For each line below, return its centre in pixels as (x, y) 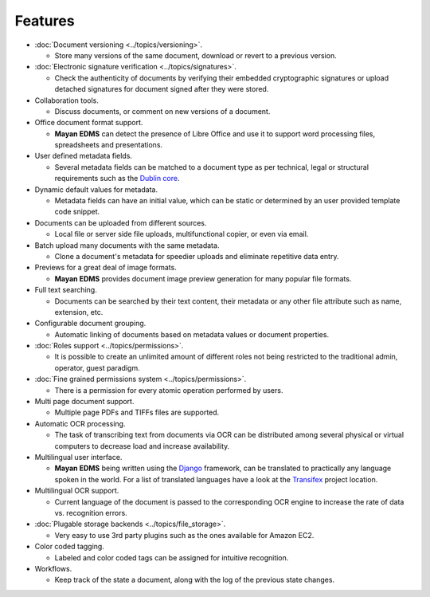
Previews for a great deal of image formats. (106, 268)
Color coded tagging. (70, 547)
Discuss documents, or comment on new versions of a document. (162, 111)
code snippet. (77, 212)
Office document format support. (89, 123)
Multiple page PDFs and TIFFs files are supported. (137, 412)
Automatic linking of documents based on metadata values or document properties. (192, 334)
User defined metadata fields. (84, 156)
